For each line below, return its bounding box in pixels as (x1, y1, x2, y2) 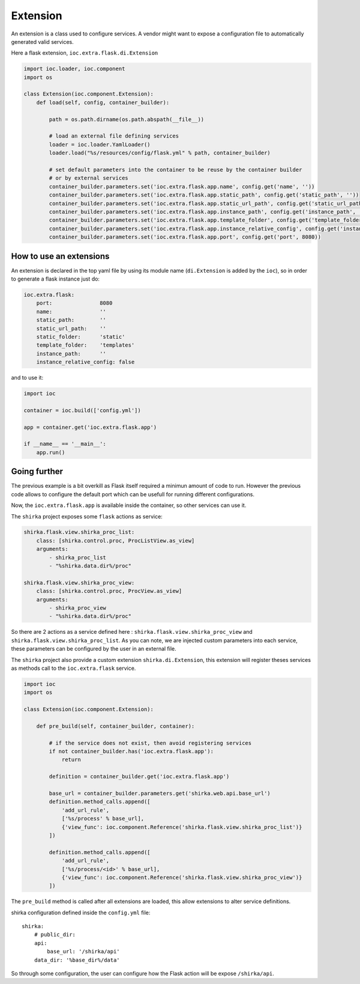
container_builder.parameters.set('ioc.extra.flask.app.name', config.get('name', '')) (49, 183, 315, 190)
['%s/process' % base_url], (61, 815, 144, 822)
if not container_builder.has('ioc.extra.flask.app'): (49, 748, 214, 755)
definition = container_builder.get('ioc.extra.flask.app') (49, 773, 230, 780)
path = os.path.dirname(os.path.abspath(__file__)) (49, 116, 205, 123)
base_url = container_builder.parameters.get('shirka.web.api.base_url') (49, 790, 271, 797)
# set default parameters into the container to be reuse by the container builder (49, 166, 302, 173)
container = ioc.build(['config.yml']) (23, 407, 141, 414)
